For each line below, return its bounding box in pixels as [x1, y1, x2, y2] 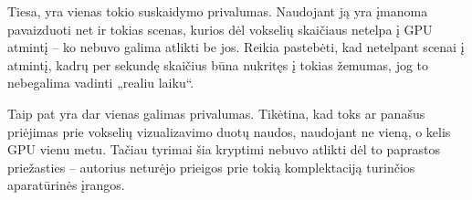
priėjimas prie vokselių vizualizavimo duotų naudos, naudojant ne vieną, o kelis [7, 121, 451, 141]
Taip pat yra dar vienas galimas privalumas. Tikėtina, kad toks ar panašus [7, 103, 425, 122]
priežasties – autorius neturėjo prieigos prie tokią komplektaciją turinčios [7, 157, 415, 176]
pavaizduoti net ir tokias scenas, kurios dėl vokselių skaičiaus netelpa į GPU [7, 19, 433, 38]
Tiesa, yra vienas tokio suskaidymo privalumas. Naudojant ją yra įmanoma [7, 2, 428, 20]
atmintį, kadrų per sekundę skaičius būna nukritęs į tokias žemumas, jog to [7, 55, 429, 74]
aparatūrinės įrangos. [7, 175, 125, 195]
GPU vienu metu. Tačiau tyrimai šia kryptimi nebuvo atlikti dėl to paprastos [7, 140, 440, 159]
